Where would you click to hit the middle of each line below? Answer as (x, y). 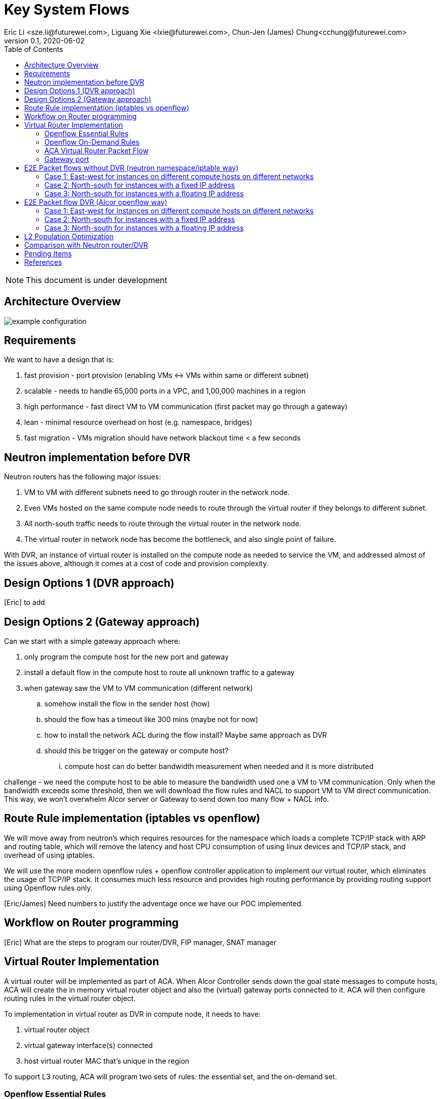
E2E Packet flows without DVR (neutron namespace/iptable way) (132, 168)
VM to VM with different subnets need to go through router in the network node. (157, 492)
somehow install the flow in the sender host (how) (127, 703)
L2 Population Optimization (69, 236)
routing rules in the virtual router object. (70, 998)
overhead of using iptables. (49, 855)
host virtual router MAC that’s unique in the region (107, 1061)
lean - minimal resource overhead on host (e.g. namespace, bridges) (138, 422)
